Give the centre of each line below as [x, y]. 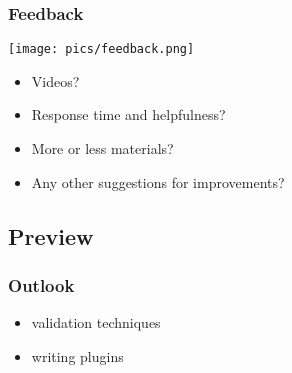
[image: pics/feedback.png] [101, 49]
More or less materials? [102, 148]
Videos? [55, 80]
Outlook [41, 284]
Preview [51, 235]
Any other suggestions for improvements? [158, 181]
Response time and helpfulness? [128, 114]
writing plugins [77, 355]
